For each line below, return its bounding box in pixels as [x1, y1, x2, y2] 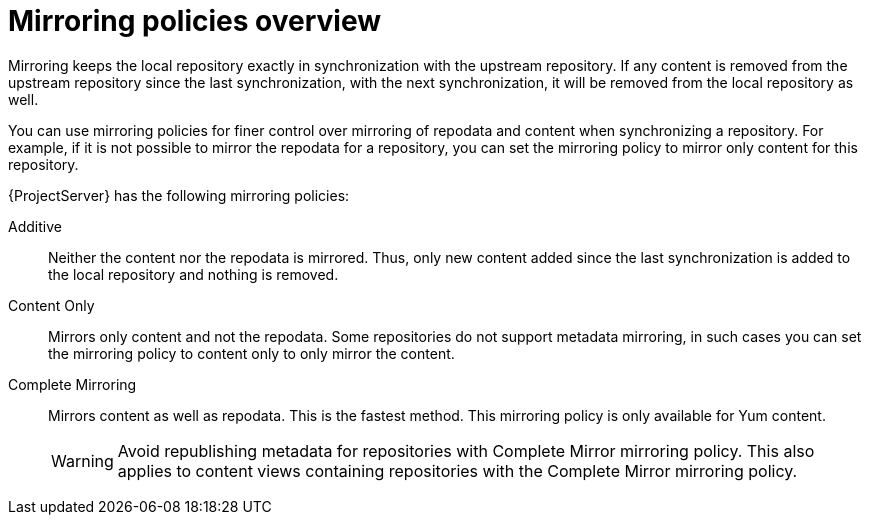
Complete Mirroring [8, 375, 137, 393]
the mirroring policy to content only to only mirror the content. [48, 344, 455, 362]
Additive [8, 217, 62, 235]
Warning [51, 450, 114, 471]
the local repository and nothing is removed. [48, 265, 339, 283]
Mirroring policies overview [8, 4, 382, 38]
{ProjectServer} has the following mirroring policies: [8, 186, 350, 204]
